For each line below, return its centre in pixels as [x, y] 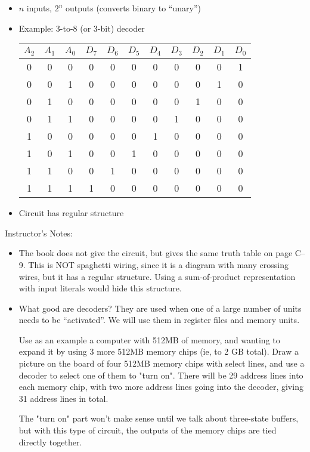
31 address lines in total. [63, 398]
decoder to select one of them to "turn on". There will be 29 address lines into [161, 375]
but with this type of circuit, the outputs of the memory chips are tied [148, 430]
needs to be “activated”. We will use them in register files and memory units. [159, 320]
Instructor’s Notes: [39, 233]
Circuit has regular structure [71, 213]
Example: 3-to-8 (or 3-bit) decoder [82, 28]
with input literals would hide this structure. [100, 288]
